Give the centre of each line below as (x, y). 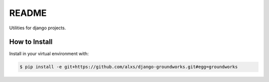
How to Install (31, 42)
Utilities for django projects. (38, 28)
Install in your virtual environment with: (49, 54)
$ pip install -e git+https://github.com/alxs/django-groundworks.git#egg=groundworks (129, 67)
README (28, 13)
